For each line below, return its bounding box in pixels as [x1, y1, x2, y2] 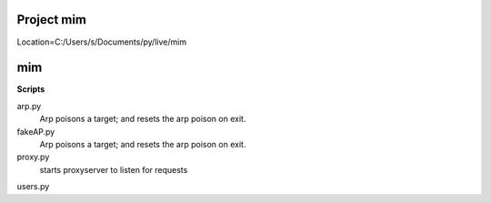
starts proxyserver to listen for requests [39, 164, 188, 175]
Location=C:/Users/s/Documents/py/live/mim [16, 36, 186, 47]
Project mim [16, 12, 86, 27]
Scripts [16, 84, 45, 95]
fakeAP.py [16, 126, 55, 137]
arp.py [16, 100, 42, 111]
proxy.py [16, 151, 50, 163]
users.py [16, 181, 50, 192]
